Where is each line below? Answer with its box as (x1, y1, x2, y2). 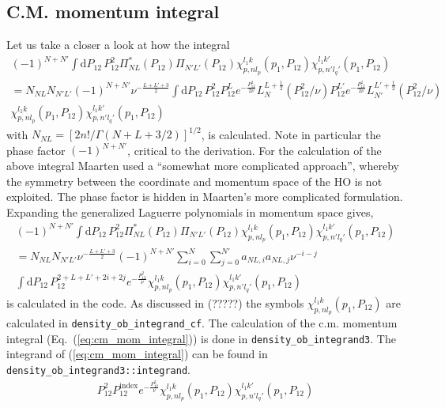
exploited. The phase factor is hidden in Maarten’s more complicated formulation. (6, 188, 403, 205)
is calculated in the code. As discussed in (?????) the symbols (6, 294, 304, 311)
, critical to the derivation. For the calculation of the (127, 142, 382, 158)
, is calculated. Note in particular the (201, 126, 381, 142)
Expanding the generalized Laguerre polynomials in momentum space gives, (6, 203, 374, 220)
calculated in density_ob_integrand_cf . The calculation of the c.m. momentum (6, 315, 398, 331)
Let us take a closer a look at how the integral (6, 36, 230, 53)
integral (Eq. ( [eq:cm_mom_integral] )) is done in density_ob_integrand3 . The (6, 330, 396, 346)
